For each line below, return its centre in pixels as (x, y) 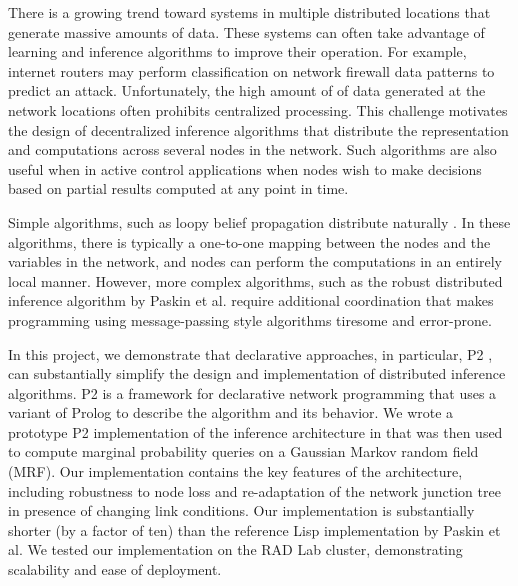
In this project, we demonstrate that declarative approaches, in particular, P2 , (250, 353)
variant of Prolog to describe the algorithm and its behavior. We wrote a (231, 412)
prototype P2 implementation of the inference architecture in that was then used (255, 431)
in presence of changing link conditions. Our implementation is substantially (241, 510)
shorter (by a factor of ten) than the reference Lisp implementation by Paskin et (254, 529)
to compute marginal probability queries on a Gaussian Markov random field (243, 451)
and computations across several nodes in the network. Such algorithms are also (252, 149)
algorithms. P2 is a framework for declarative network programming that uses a (252, 392)
